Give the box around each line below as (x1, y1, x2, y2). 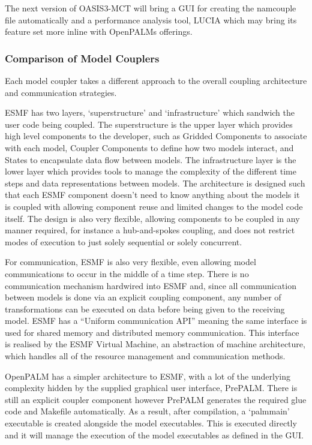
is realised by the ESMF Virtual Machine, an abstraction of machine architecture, (5, 338, 305, 350)
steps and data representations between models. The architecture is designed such (5, 176, 305, 189)
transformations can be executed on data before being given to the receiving (5, 302, 285, 315)
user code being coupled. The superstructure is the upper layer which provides (5, 118, 293, 130)
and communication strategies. (5, 86, 117, 98)
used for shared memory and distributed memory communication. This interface (5, 326, 299, 338)
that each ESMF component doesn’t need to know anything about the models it (5, 188, 300, 201)
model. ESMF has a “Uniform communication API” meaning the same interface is (5, 314, 307, 327)
